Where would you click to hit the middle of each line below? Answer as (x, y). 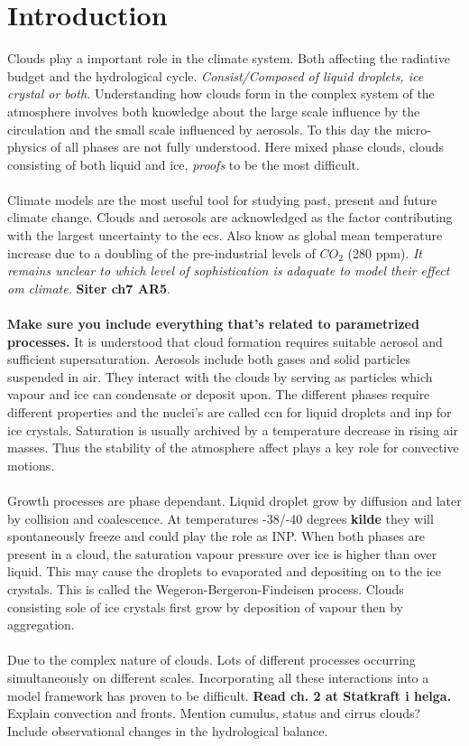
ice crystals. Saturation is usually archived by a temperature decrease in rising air (233, 429)
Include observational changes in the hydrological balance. (168, 730)
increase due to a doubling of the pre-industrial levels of (161, 252)
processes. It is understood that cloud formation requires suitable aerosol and (225, 341)
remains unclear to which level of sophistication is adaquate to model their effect (229, 270)
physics (27, 147)
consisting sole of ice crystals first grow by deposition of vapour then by (205, 606)
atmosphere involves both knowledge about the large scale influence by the (214, 111)
